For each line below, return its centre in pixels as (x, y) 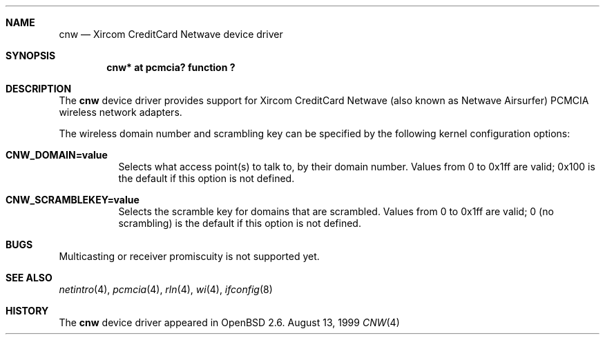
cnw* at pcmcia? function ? (171, 67)
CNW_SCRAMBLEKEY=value (73, 200)
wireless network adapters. (121, 112)
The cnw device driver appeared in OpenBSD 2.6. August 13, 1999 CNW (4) (229, 322)
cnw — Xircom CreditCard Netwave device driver (171, 34)
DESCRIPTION (39, 89)
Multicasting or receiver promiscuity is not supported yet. (189, 256)
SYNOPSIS (31, 56)
